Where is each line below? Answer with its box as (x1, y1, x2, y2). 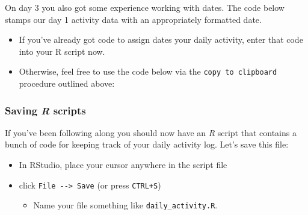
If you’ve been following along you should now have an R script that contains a (5, 126, 297, 139)
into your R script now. (19, 45, 105, 57)
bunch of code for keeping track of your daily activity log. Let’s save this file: (5, 138, 289, 151)
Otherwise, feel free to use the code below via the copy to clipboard (19, 65, 277, 78)
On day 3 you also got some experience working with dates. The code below (5, 1, 285, 13)
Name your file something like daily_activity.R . (33, 199, 218, 211)
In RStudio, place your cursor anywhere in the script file (19, 158, 227, 171)
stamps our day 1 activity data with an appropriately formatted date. (5, 13, 262, 25)
